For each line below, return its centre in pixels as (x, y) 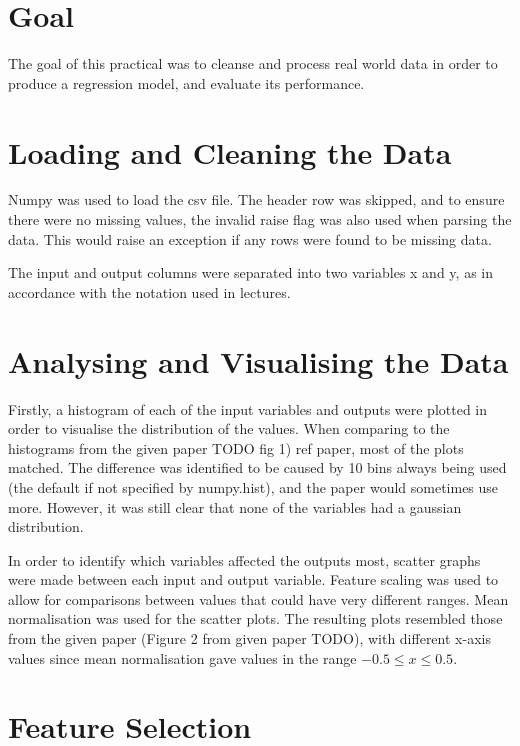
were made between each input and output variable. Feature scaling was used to (253, 579)
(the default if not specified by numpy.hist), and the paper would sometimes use (253, 486)
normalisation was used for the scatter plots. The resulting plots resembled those (255, 618)
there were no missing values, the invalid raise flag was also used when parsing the (260, 219)
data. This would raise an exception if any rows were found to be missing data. (250, 238)
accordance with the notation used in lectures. (149, 291)
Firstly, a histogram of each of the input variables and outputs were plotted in (248, 408)
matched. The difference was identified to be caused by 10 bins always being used (257, 467)
